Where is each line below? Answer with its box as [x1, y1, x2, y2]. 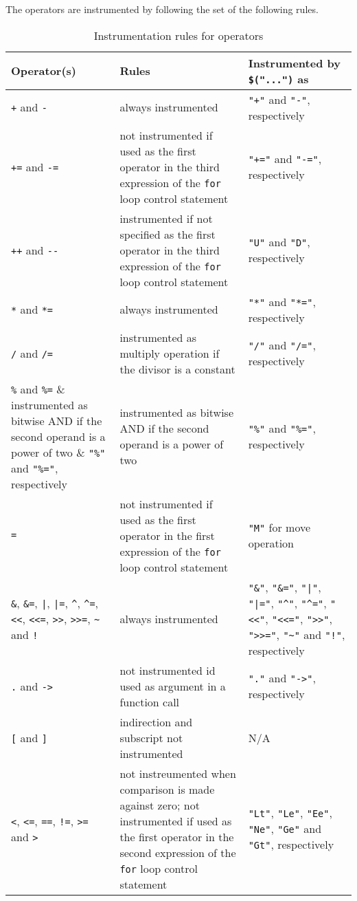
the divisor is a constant [119, 360, 235, 377]
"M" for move [248, 519, 311, 536]
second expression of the [119, 844, 236, 860]
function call [119, 693, 180, 710]
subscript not [119, 729, 183, 746]
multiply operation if [119, 345, 220, 361]
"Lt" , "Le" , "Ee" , [248, 805, 332, 821]
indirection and [119, 713, 193, 730]
